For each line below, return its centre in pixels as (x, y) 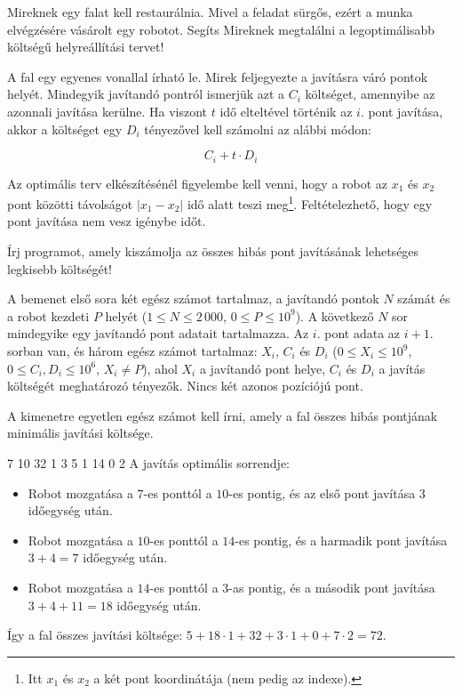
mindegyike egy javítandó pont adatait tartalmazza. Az (158, 333)
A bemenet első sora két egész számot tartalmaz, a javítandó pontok (193, 299)
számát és (424, 299)
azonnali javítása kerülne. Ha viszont (107, 111)
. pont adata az (358, 333)
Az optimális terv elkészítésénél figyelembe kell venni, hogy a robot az (198, 183)
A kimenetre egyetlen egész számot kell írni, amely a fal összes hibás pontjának (223, 415)
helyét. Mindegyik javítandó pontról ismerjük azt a (146, 94)
